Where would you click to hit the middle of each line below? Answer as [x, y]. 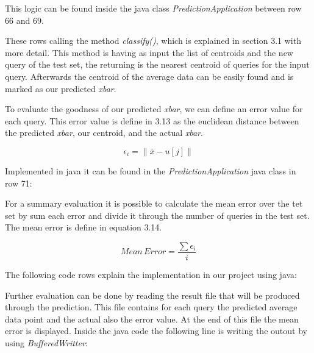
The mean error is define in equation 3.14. [84, 227]
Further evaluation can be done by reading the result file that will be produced [152, 295]
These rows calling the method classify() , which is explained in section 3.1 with [153, 41]
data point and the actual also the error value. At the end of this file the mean [152, 319]
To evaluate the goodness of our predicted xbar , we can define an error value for [154, 109]
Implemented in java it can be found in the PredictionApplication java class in [151, 170]
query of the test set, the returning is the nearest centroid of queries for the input [157, 64]
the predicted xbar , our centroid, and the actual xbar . [104, 133]
